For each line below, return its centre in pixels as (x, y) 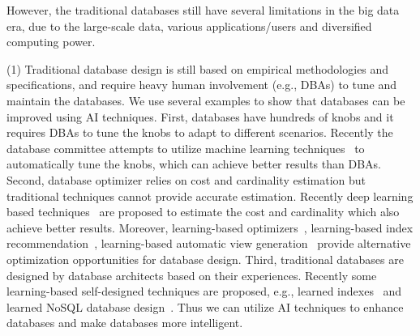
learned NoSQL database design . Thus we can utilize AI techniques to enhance (205, 306)
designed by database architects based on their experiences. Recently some (192, 275)
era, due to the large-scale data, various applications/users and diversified (189, 26)
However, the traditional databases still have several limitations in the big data (203, 10)
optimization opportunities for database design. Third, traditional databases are (205, 259)
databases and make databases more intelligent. (125, 323)
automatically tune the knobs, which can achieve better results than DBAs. (194, 164)
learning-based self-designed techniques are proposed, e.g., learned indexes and (204, 291)
